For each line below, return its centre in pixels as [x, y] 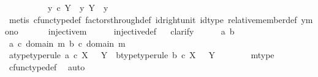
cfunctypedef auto [47, 66]
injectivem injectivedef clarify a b [141, 31]
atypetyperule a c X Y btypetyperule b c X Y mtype [142, 55]
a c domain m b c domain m [67, 43]
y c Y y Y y [78, 7]
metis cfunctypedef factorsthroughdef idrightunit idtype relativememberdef [153, 19]
